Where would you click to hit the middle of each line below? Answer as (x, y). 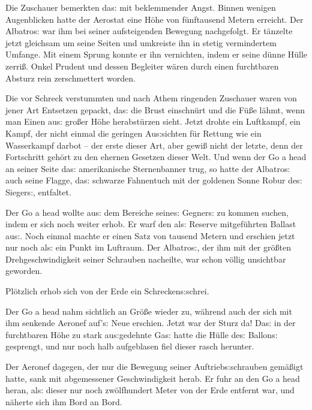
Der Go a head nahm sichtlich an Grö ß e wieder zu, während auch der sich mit (149, 311)
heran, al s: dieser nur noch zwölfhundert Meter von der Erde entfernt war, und (150, 390)
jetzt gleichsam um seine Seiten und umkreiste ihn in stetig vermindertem (141, 42)
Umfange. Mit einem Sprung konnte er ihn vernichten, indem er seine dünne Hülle (157, 54)
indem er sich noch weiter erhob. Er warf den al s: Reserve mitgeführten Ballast (151, 224)
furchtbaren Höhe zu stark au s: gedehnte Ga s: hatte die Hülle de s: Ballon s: (142, 334)
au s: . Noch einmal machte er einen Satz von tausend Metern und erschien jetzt (150, 235)
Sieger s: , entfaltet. (38, 192)
